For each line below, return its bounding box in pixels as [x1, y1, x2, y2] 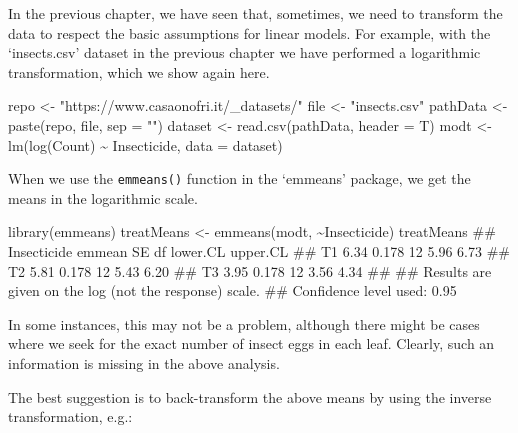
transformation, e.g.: [8, 406, 133, 427]
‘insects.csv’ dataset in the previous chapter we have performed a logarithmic [8, 42, 481, 63]
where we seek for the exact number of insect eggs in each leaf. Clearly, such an [8, 333, 495, 354]
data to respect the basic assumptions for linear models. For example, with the [8, 22, 491, 43]
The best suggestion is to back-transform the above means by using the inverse [8, 386, 492, 407]
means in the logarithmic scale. [8, 187, 198, 208]
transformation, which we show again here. [8, 61, 270, 82]
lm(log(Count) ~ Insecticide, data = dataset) [8, 134, 283, 155]
